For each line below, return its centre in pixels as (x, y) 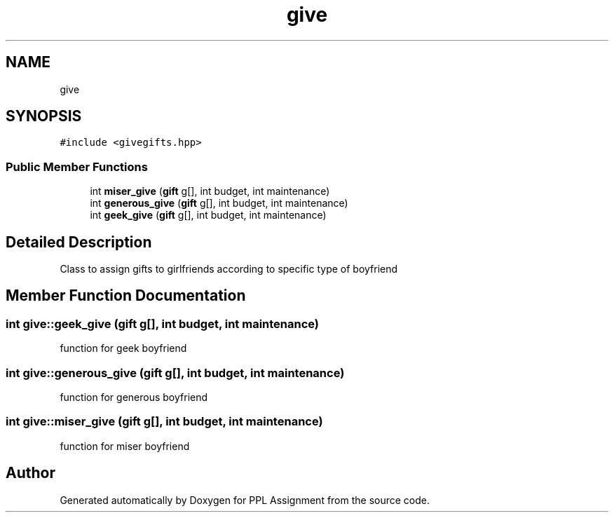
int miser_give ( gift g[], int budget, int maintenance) (210, 191)
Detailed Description (79, 242)
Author (30, 473)
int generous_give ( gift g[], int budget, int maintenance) (219, 203)
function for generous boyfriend (134, 397)
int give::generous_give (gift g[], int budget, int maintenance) (175, 373)
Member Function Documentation (126, 296)
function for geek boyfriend (123, 348)
